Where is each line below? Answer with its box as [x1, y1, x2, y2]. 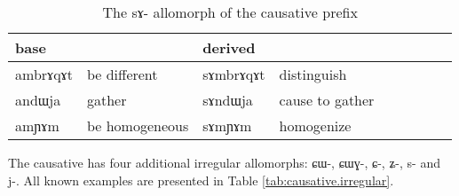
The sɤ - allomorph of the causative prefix [102, 2, 358, 22]
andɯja [15, 90, 61, 110]
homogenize [279, 115, 352, 136]
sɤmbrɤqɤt [202, 64, 265, 84]
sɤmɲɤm [202, 115, 252, 136]
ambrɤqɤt [15, 64, 73, 84]
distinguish [279, 64, 347, 84]
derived [202, 37, 256, 58]
